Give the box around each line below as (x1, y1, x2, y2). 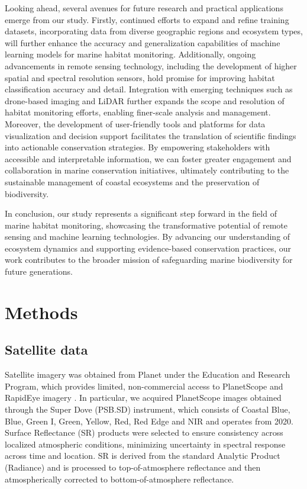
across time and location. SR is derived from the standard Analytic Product (5, 449, 280, 462)
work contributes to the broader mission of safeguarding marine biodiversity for (5, 253, 293, 266)
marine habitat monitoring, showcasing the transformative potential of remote (5, 218, 288, 231)
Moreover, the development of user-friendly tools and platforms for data (5, 117, 266, 130)
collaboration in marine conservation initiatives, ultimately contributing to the (5, 164, 289, 176)
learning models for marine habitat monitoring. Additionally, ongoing (5, 48, 256, 60)
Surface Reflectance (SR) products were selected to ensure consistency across (5, 426, 283, 439)
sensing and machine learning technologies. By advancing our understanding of (5, 230, 290, 243)
